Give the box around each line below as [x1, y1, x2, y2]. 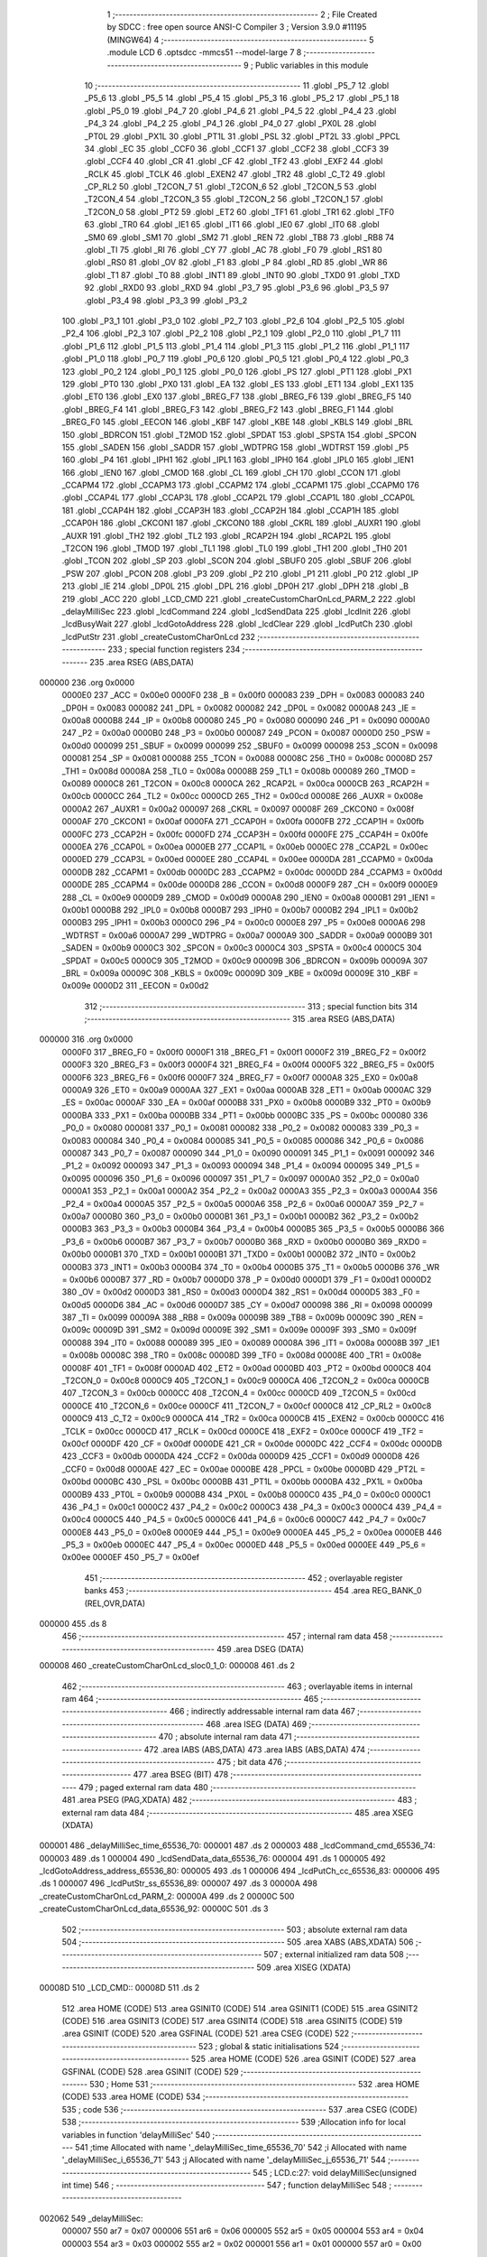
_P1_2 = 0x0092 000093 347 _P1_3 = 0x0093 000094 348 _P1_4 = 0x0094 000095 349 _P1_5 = [61, 1160, 421, 1171]
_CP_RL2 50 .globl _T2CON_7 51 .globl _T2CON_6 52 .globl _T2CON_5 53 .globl [84, 181, 377, 192]
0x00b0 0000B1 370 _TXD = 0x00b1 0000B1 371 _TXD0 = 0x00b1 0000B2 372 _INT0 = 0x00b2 [61, 1249, 417, 1259]
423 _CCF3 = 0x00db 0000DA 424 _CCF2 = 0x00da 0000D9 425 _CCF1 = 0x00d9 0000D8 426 [61, 1451, 420, 1462]
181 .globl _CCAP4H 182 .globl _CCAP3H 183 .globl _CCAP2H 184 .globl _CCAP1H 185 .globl [61, 505, 400, 515]
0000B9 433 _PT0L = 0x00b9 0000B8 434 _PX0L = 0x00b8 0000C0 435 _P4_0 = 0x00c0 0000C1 [61, 1489, 431, 1500]
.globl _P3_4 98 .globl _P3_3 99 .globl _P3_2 [84, 294, 248, 306]
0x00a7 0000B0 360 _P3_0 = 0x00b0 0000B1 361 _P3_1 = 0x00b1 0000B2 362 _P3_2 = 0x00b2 [61, 1211, 419, 1221]
